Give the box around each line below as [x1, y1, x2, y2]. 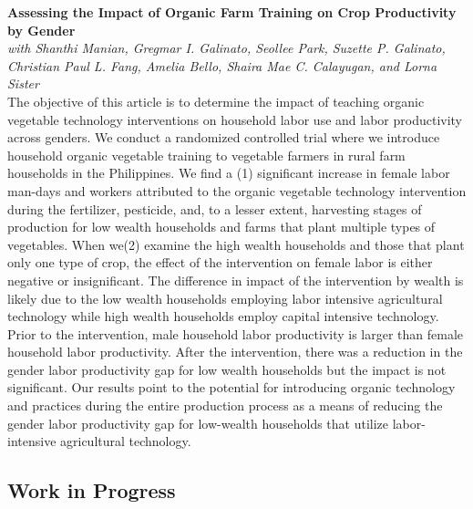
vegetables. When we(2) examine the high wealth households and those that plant [7, 234, 465, 254]
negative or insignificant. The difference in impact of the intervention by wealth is [7, 270, 464, 289]
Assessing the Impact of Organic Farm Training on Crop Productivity [7, 3, 457, 21]
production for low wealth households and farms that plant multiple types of [7, 217, 436, 236]
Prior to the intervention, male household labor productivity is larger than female [7, 324, 464, 343]
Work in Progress [7, 476, 176, 504]
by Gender [7, 20, 76, 39]
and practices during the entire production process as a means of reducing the [7, 396, 443, 415]
